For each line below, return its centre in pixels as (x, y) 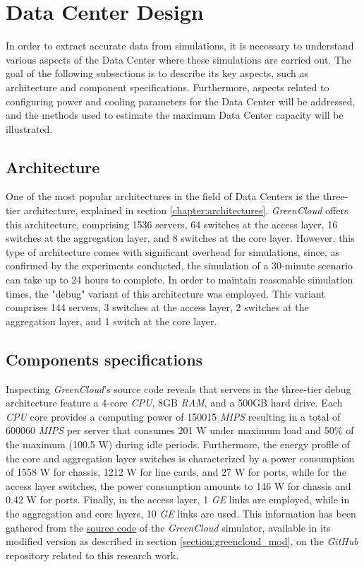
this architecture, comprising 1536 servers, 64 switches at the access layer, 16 (172, 224)
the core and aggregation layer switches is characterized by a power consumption (180, 458)
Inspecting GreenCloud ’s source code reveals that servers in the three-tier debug (178, 388)
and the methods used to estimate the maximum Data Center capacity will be (175, 115)
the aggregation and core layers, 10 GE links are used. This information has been (181, 513)
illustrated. (29, 128)
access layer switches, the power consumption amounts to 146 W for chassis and (178, 485)
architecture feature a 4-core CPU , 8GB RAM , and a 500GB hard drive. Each (174, 403)
